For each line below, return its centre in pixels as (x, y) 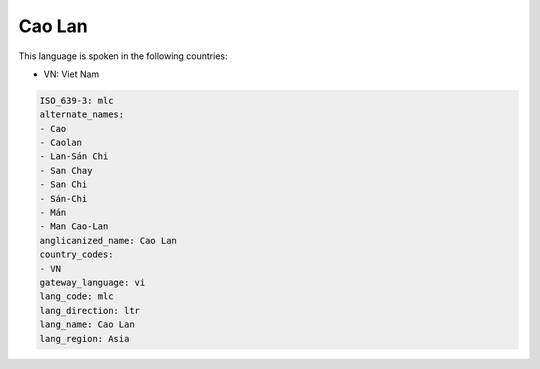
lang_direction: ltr (89, 310)
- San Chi (63, 184)
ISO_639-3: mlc (76, 100)
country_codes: (76, 254)
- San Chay (66, 170)
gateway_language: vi (92, 282)
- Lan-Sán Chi (74, 156)
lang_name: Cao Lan (87, 324)
